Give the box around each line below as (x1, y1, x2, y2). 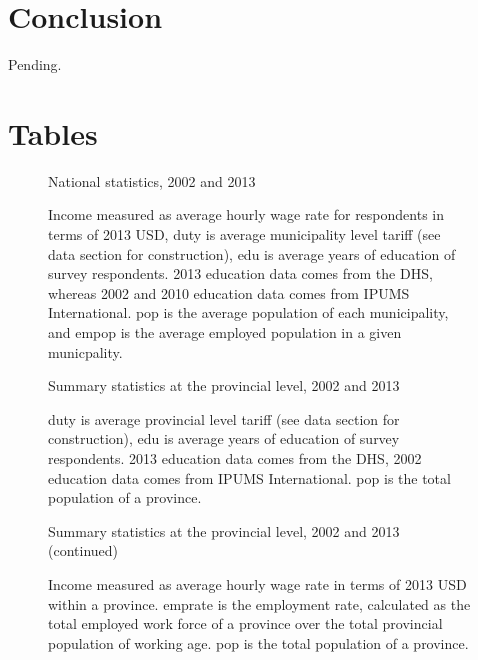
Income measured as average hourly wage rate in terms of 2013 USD (48, 573, 467, 594)
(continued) (48, 540, 119, 561)
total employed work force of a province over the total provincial (48, 613, 443, 634)
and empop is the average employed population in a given (48, 322, 402, 342)
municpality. (48, 341, 123, 362)
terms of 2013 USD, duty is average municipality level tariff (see (48, 224, 441, 245)
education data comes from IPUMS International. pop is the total (48, 467, 451, 488)
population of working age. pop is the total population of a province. (48, 632, 469, 653)
